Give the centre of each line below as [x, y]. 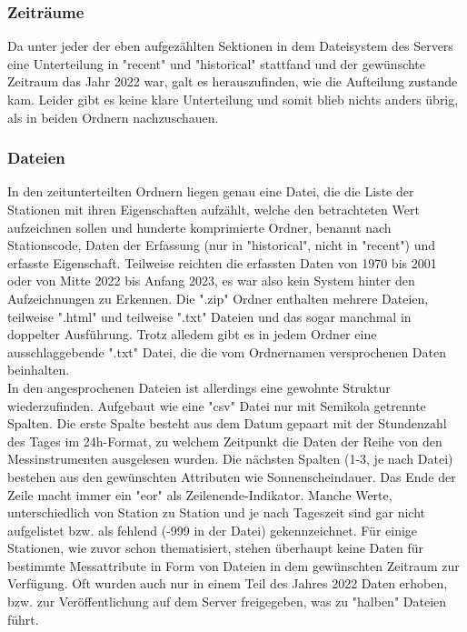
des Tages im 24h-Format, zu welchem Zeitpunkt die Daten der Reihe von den [225, 441]
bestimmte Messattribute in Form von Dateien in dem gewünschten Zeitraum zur [233, 565]
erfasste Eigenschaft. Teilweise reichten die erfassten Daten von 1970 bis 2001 [222, 262]
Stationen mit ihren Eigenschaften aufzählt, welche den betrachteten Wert [214, 209]
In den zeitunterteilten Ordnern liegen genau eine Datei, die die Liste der [211, 191]
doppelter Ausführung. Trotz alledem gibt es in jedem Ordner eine [192, 334]
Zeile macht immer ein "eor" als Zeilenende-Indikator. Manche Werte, [200, 494]
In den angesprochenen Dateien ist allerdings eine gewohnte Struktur [199, 387]
